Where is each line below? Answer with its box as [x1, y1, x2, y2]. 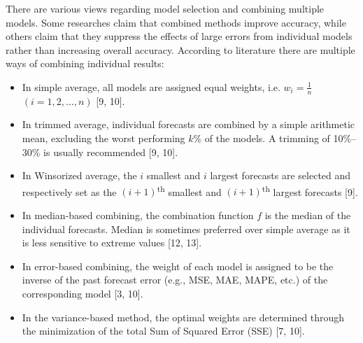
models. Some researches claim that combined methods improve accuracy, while [6, 15, 346, 29]
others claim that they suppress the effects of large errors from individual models [6, 29, 353, 43]
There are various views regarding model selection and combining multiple [6, 1, 325, 15]
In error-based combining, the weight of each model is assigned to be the [22, 258, 334, 273]
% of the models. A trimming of [193, 130, 330, 145]
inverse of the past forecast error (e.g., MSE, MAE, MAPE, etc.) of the [22, 272, 328, 287]
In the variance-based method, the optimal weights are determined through [22, 309, 345, 324]
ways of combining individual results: [6, 56, 164, 71]
